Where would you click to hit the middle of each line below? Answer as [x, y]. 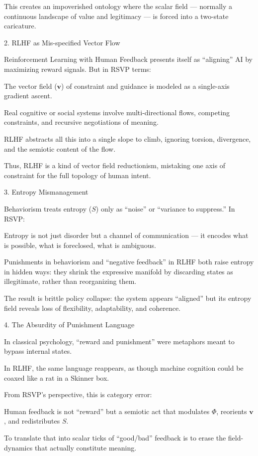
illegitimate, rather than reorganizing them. [70, 281]
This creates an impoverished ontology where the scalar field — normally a [118, 6]
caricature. [20, 26]
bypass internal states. [38, 351]
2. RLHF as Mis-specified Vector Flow [62, 42]
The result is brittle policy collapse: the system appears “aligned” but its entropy [128, 298]
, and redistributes [32, 421]
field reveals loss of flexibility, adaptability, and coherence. [92, 308]
